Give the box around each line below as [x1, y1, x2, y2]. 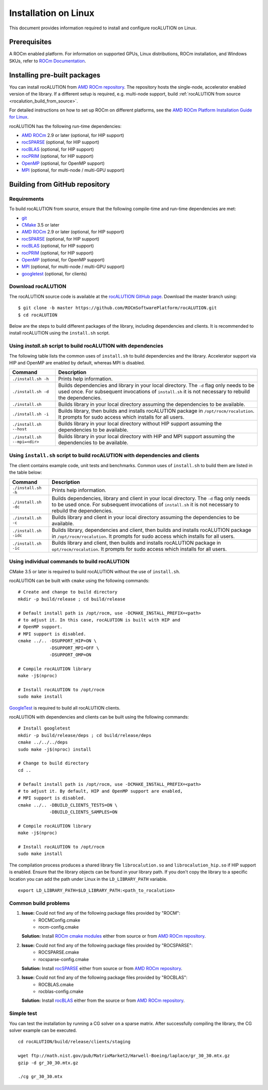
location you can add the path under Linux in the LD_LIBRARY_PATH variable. [9, 876, 168, 882]
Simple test [9, 1010, 37, 1017]
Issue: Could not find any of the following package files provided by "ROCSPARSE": [21, 942, 193, 948]
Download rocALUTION [9, 283, 67, 290]
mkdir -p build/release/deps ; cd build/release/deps [18, 732, 151, 738]
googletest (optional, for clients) [21, 270, 87, 276]
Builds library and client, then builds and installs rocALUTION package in [52, 539, 221, 546]
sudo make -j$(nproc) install [18, 746, 92, 752]
